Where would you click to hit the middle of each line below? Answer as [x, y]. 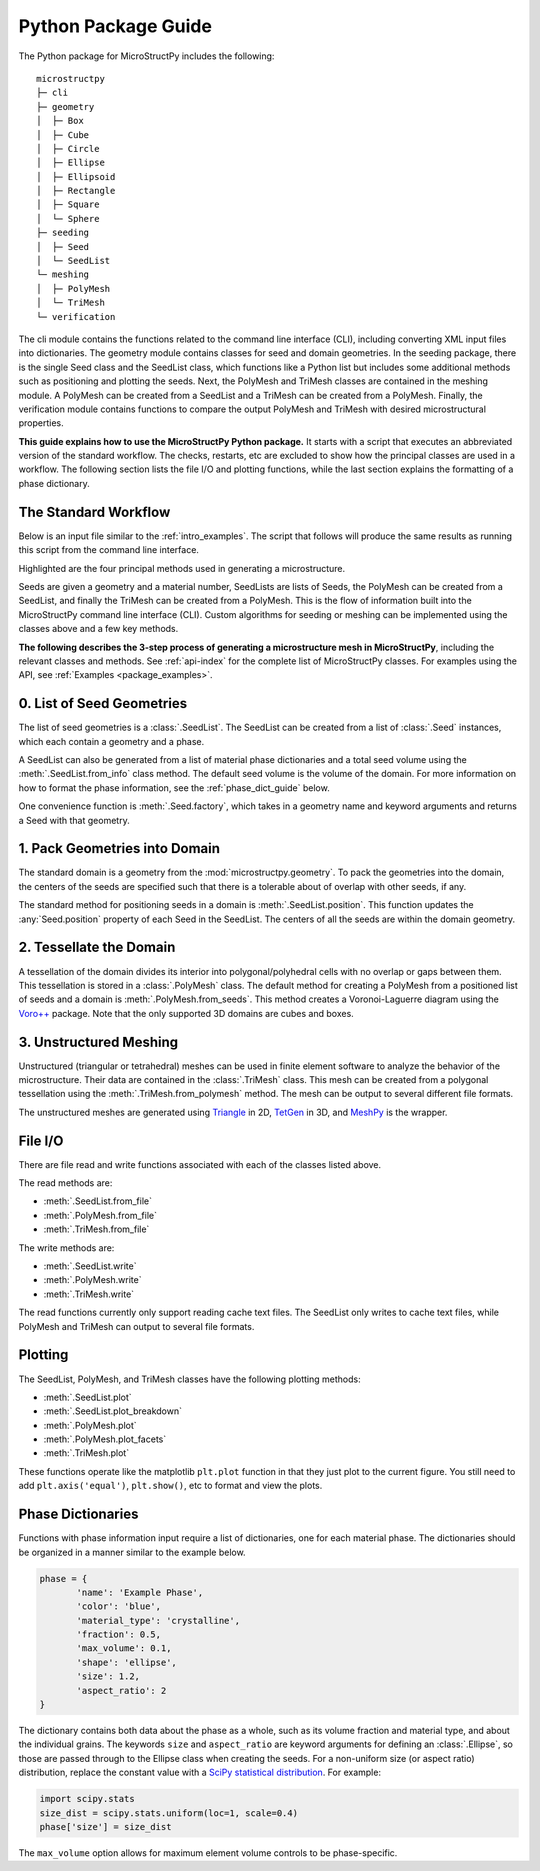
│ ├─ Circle [68, 148]
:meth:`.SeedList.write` [90, 1266]
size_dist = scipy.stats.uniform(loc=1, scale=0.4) [169, 1813]
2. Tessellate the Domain [97, 947]
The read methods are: [65, 1183]
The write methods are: [66, 1247]
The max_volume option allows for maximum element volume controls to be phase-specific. [208, 1852]
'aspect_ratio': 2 [121, 1690]
